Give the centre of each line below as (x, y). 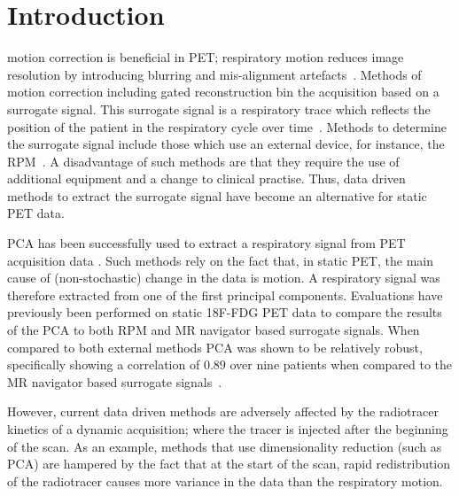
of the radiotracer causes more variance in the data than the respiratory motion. (225, 480)
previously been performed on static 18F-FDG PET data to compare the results (225, 312)
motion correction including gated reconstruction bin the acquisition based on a (223, 92)
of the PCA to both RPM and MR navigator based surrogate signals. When (214, 330)
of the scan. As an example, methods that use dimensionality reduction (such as (225, 446)
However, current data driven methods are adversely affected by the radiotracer (223, 411)
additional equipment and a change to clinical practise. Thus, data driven (206, 178)
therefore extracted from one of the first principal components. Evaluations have (225, 294)
